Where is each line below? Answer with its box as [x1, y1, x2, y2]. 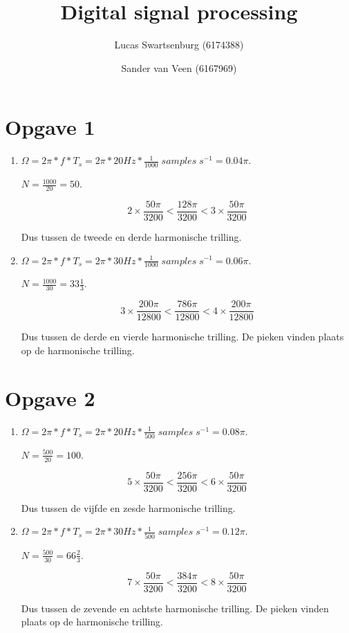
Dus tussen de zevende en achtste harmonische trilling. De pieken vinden [21, 600, 329, 615]
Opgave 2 [5, 383, 95, 412]
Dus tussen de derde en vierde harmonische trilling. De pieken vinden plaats [21, 329, 344, 344]
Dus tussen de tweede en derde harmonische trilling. [21, 229, 242, 244]
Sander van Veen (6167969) [121, 60, 237, 75]
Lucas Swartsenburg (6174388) [114, 37, 244, 52]
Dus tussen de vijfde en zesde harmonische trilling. [21, 500, 236, 515]
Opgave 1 [5, 113, 95, 141]
